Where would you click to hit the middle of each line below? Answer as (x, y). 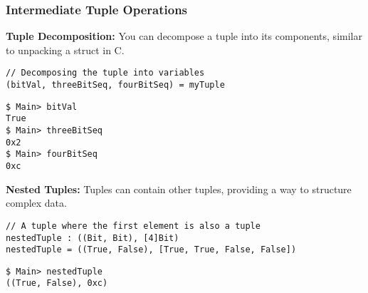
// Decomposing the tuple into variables (105, 73)
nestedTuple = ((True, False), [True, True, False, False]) (151, 250)
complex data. (36, 203)
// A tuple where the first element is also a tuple (133, 226)
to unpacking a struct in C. (65, 50)
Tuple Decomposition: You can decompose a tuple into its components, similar (184, 36)
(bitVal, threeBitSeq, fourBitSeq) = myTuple (115, 85)
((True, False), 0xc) (57, 283)
